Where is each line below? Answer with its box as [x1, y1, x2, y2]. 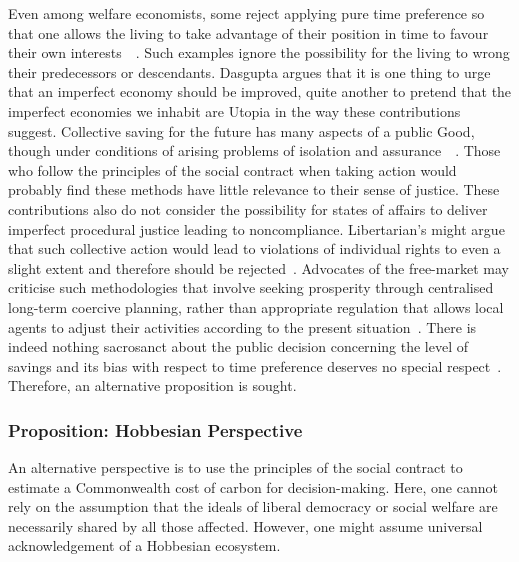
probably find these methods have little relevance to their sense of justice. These [8, 179, 500, 200]
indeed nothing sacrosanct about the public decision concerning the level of [8, 336, 468, 357]
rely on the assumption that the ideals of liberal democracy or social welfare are [8, 496, 498, 517]
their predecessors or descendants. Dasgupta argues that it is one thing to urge [8, 61, 491, 82]
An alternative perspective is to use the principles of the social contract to [8, 457, 463, 478]
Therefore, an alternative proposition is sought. [8, 375, 297, 396]
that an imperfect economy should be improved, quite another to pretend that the [8, 81, 512, 102]
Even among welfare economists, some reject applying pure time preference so [8, 3, 485, 23]
